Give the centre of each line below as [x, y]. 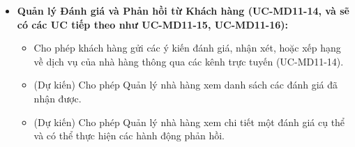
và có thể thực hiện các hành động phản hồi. [129, 136]
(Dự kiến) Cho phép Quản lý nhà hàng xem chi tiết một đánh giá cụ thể [189, 122]
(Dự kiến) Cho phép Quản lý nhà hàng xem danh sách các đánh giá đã [186, 85]
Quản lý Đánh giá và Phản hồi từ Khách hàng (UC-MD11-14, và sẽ [183, 10]
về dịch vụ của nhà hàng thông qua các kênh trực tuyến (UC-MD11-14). [189, 61]
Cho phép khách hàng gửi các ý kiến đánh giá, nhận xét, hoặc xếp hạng [187, 48]
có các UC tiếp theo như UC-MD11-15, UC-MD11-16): [153, 24]
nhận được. [58, 98]
